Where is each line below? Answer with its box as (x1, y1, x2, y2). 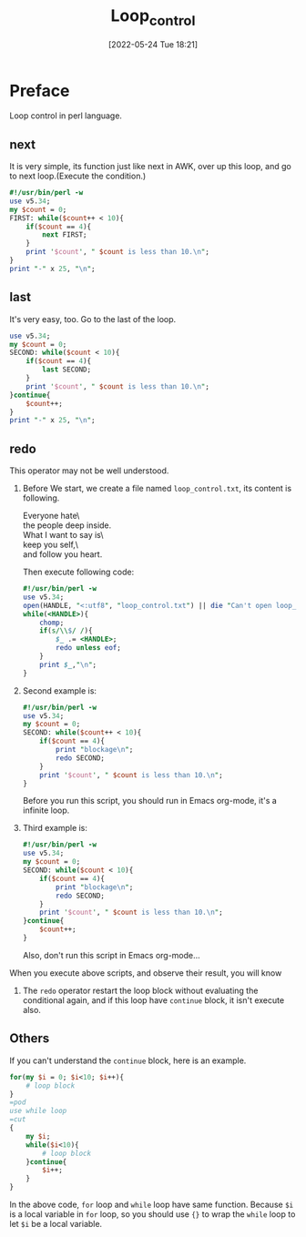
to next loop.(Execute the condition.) (9, 170, 147, 182)
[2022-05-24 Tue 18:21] (107, 38, 199, 50)
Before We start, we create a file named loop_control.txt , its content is (22, 483, 292, 494)
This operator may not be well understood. (9, 465, 169, 476)
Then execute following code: (22, 566, 135, 578)
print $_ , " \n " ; (39, 660, 97, 669)
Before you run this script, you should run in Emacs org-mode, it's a (22, 796, 278, 806)
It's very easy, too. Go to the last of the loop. (9, 313, 177, 324)
